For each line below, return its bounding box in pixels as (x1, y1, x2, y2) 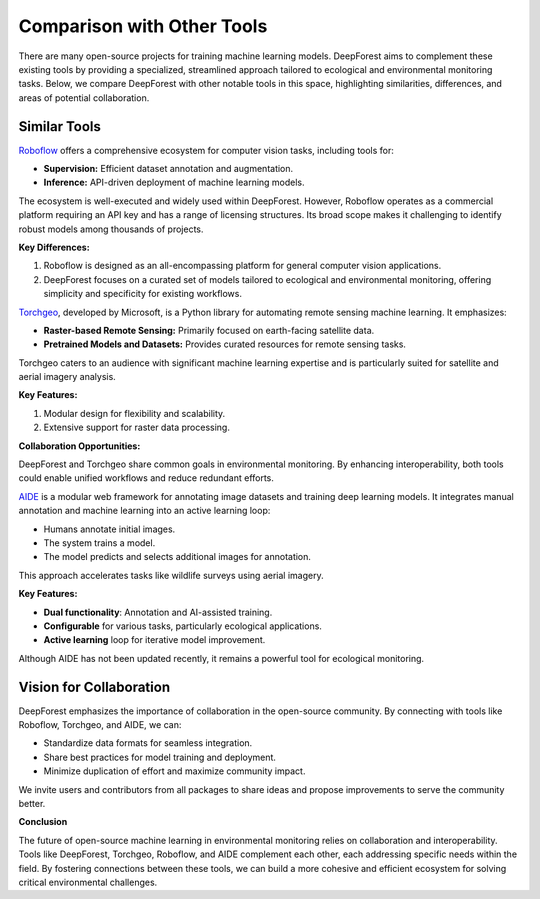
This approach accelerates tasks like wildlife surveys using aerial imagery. (18, 569, 324, 581)
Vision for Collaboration (18, 678, 170, 695)
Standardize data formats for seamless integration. (43, 737, 253, 749)
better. (18, 797, 46, 809)
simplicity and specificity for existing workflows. (43, 288, 242, 300)
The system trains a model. (43, 537, 156, 549)
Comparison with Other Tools (18, 15, 268, 37)
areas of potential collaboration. (18, 91, 150, 104)
